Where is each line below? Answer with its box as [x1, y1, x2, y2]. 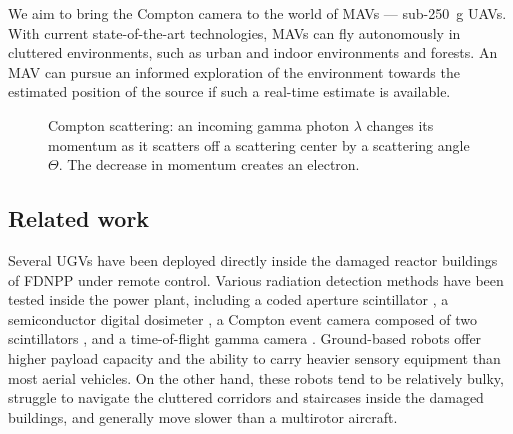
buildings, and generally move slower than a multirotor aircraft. [8, 406, 398, 427]
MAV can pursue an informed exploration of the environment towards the [8, 61, 460, 82]
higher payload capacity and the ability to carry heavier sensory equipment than [8, 347, 501, 368]
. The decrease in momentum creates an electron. [58, 154, 360, 175]
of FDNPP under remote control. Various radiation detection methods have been [8, 269, 504, 290]
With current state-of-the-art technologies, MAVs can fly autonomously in [8, 22, 461, 43]
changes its [366, 114, 434, 135]
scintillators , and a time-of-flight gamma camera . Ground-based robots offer [8, 328, 482, 349]
